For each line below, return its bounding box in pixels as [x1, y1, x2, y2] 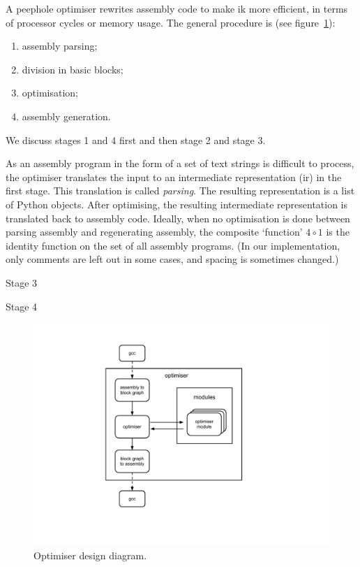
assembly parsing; [22, 38, 98, 53]
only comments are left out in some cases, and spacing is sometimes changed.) [6, 252, 339, 266]
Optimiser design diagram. [33, 547, 147, 562]
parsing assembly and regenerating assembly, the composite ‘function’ [6, 224, 303, 239]
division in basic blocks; [22, 62, 123, 76]
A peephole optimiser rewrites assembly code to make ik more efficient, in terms [6, 1, 348, 15]
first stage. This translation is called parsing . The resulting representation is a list [6, 183, 355, 198]
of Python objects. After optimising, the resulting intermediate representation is [6, 196, 348, 211]
